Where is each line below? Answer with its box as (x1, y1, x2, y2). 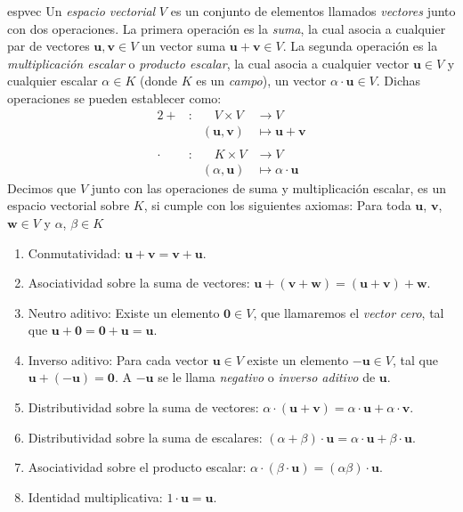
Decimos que (7, 178, 77, 197)
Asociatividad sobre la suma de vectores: (28, 273, 250, 292)
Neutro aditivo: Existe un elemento (28, 303, 220, 321)
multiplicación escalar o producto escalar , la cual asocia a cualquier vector (7, 53, 410, 72)
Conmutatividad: (28, 243, 121, 262)
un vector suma (141, 37, 226, 55)
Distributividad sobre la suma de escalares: (28, 427, 263, 446)
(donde (139, 71, 177, 90)
